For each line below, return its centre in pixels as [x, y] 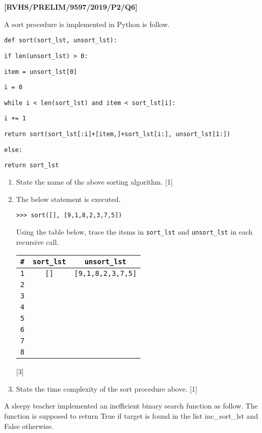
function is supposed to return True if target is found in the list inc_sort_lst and [131, 415]
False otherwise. [29, 426]
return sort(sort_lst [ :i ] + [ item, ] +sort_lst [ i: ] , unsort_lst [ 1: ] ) [117, 134]
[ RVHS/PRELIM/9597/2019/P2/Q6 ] [71, 7]
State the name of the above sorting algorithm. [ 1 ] [94, 182]
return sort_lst [32, 165]
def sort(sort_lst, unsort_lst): [61, 41]
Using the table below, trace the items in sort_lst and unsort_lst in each [134, 231]
